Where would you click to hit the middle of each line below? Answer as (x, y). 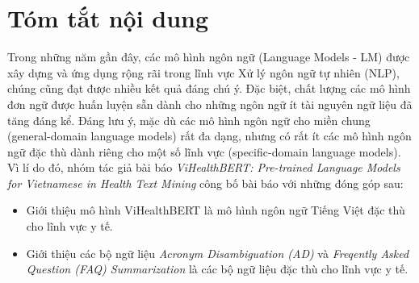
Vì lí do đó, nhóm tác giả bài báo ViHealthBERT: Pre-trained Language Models (204, 167)
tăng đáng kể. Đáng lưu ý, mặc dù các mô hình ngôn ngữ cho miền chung (189, 120)
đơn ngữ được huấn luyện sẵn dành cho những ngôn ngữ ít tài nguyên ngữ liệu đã (210, 104)
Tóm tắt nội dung (108, 18)
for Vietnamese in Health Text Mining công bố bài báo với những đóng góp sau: (205, 183)
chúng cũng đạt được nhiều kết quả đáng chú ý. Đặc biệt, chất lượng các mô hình (209, 88)
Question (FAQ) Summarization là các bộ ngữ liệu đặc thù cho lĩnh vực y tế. (217, 269)
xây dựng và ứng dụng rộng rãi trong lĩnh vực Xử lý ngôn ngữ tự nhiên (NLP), (203, 72)
